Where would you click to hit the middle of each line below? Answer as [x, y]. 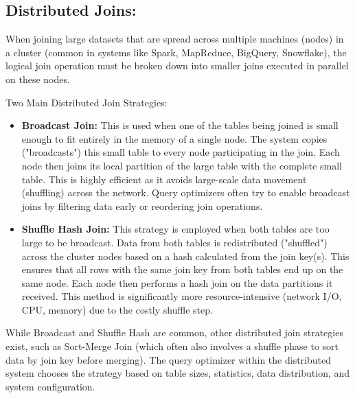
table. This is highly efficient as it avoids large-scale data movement [164, 179]
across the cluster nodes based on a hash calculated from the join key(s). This [185, 256]
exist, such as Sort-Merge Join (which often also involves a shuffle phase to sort [172, 346]
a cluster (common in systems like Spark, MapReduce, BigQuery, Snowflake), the [176, 52]
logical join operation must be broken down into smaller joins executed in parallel [177, 66]
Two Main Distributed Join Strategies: [87, 102]
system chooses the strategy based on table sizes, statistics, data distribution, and [178, 373]
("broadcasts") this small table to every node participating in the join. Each [181, 152]
